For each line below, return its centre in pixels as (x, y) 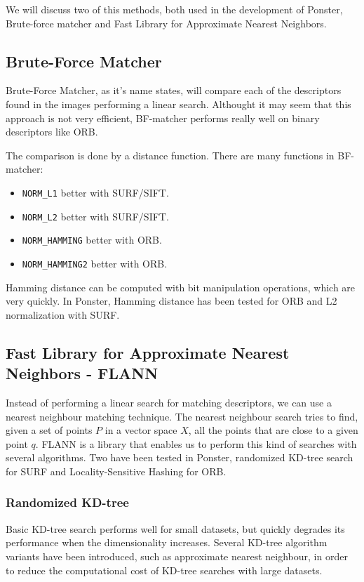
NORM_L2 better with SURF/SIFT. (95, 216)
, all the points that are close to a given (273, 430)
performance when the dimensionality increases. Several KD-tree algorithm (167, 542)
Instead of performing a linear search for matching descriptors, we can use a (169, 402)
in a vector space (141, 430)
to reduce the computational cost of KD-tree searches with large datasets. (164, 570)
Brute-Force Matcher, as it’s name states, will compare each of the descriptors (174, 90)
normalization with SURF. (63, 314)
